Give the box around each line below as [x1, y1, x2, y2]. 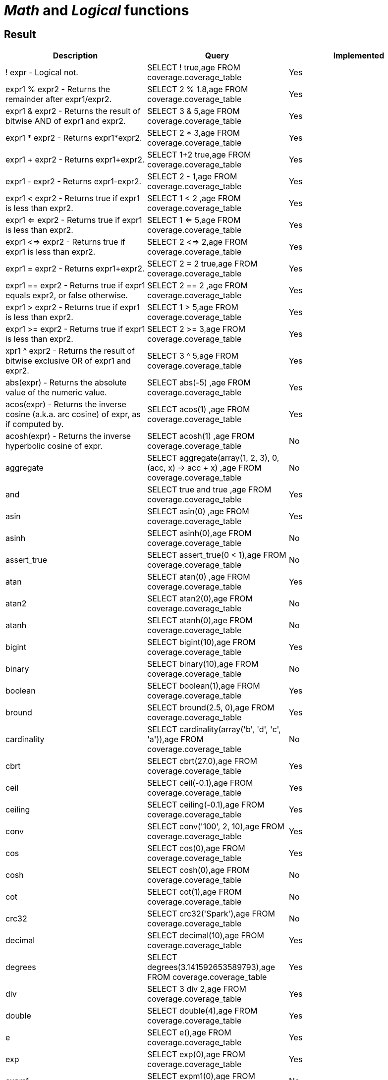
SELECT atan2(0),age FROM [147, 594, 253, 604]
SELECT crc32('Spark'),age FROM [147, 909, 275, 919]
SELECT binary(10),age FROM [147, 659, 259, 669]
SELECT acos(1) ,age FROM [147, 404, 250, 415]
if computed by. [5, 419, 64, 430]
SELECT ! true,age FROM [147, 62, 240, 73]
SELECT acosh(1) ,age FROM [147, 431, 255, 441]
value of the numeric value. [5, 387, 107, 398]
